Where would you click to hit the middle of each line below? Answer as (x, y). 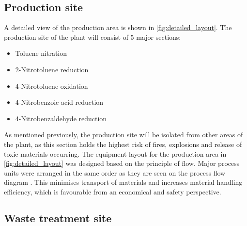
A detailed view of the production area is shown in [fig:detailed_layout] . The (118, 27)
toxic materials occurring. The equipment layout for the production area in (115, 153)
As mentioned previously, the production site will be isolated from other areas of (123, 135)
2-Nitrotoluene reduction (52, 69)
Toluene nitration (41, 53)
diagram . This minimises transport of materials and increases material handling (123, 182)
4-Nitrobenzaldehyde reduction (61, 118)
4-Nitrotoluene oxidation (52, 86)
